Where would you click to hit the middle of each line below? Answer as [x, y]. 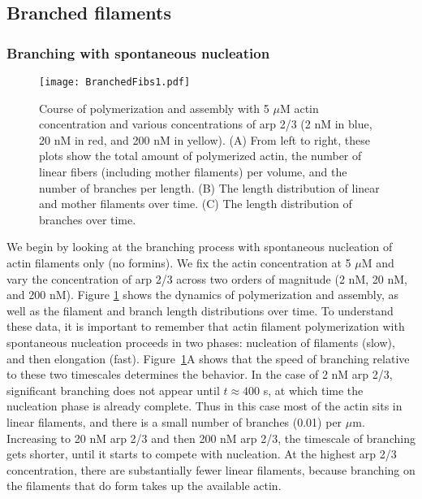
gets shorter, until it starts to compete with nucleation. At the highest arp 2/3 [202, 454]
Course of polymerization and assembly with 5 [154, 108]
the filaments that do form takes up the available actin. [144, 486]
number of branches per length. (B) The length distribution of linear [209, 187]
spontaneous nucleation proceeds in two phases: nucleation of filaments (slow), [201, 342]
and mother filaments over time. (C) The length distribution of [196, 204]
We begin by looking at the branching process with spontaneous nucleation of [200, 247]
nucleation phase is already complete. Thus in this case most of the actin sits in [205, 406]
